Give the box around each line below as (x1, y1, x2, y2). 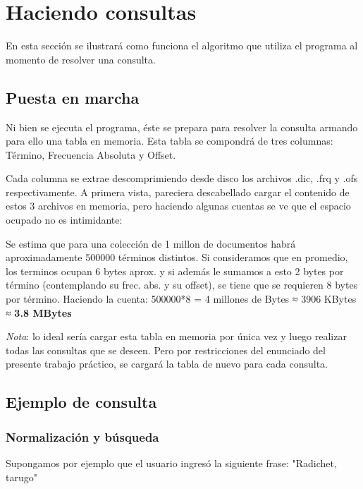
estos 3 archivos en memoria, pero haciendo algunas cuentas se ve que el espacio (6, 198, 351, 213)
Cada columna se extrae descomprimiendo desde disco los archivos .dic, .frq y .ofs (6, 171, 358, 186)
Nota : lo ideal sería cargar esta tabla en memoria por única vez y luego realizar (6, 329, 347, 344)
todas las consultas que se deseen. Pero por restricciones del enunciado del (6, 342, 326, 357)
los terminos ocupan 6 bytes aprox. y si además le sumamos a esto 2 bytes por (6, 263, 344, 278)
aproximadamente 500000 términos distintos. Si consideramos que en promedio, (6, 250, 348, 265)
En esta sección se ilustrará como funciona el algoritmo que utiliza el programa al (6, 38, 358, 53)
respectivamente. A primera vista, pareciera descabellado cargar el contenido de (6, 184, 350, 199)
